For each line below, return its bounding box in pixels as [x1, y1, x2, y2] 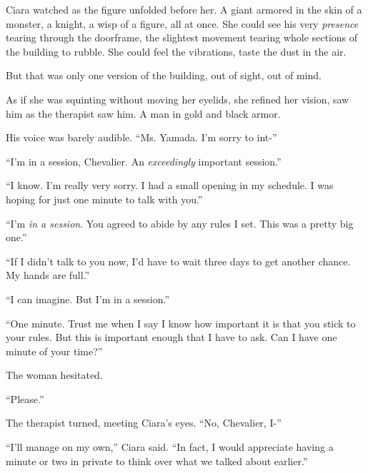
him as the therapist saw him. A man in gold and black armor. [6, 106, 281, 121]
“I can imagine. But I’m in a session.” [6, 291, 170, 306]
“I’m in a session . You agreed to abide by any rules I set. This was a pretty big [6, 215, 354, 230]
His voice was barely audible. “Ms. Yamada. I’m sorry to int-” [6, 130, 277, 145]
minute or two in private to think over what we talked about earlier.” [6, 453, 308, 468]
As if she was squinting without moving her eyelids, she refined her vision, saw [6, 91, 349, 106]
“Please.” [6, 391, 44, 406]
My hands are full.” [6, 268, 90, 283]
